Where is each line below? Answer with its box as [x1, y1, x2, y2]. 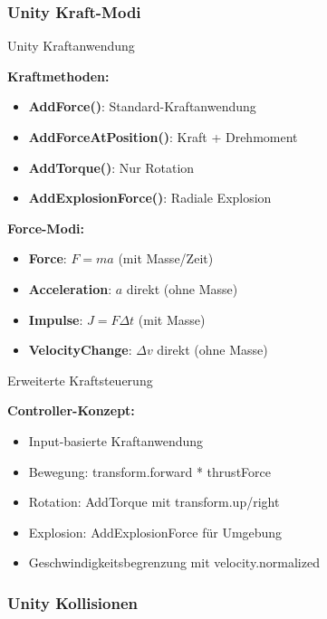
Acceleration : [28, 279, 112, 298]
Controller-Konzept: [7, 401, 135, 420]
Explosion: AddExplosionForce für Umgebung [28, 522, 283, 541]
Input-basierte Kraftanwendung [28, 431, 204, 450]
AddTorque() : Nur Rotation [28, 157, 195, 176]
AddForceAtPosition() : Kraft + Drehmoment [28, 128, 298, 146]
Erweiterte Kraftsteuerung [7, 370, 153, 389]
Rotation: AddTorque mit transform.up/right [28, 492, 280, 511]
